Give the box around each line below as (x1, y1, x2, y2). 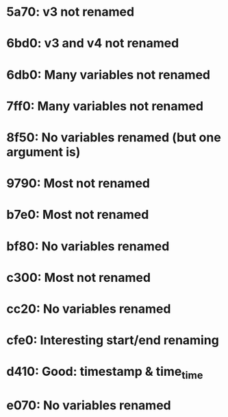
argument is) (6, 144, 81, 160)
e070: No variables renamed (6, 398, 172, 414)
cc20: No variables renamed (6, 301, 171, 316)
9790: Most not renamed (6, 176, 150, 191)
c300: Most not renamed (6, 270, 151, 285)
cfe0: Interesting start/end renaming (6, 333, 220, 348)
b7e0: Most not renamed (6, 207, 149, 223)
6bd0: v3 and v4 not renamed (6, 36, 179, 51)
